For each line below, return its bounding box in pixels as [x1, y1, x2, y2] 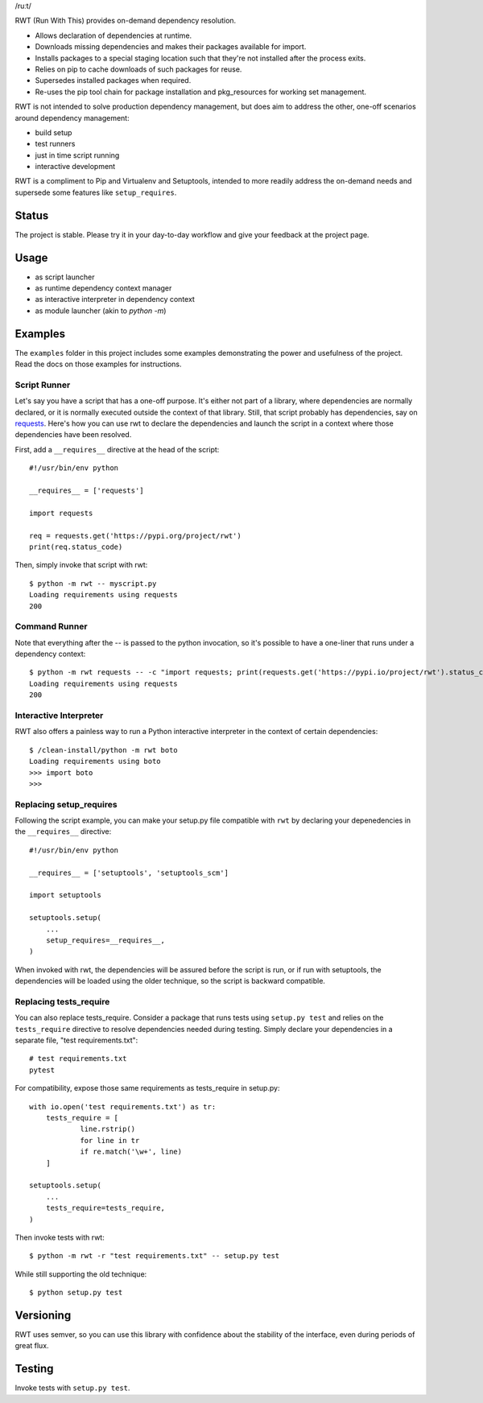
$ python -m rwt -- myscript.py [29, 579, 157, 588]
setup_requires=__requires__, [45, 935, 165, 945]
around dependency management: [14, 113, 130, 122]
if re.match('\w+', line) [80, 1147, 183, 1157]
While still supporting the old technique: [14, 1269, 147, 1279]
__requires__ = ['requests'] [29, 486, 144, 495]
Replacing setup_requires [14, 798, 118, 810]
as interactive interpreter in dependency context [35, 295, 195, 304]
